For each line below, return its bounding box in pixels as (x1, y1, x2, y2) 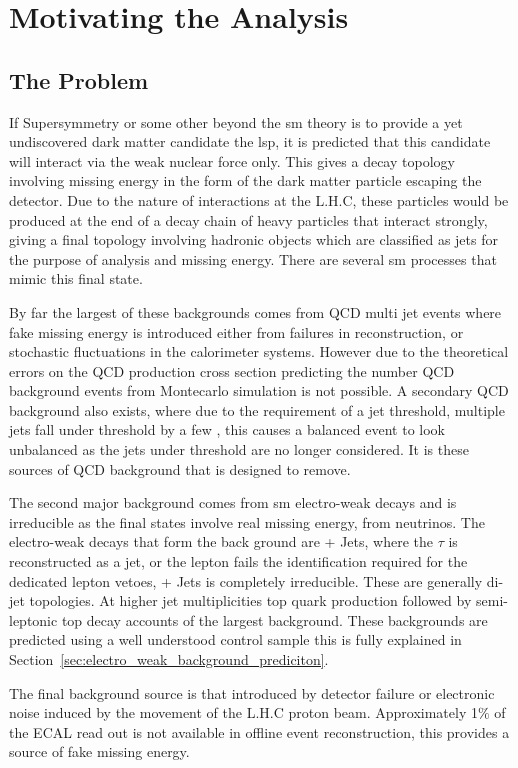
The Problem (9, 64, 149, 95)
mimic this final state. (9, 268, 143, 289)
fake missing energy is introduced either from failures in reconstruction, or (9, 321, 464, 342)
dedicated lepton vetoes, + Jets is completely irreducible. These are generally (9, 570, 483, 591)
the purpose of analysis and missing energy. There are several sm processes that (9, 248, 497, 269)
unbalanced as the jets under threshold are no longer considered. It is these (9, 439, 469, 460)
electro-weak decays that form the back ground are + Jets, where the (9, 531, 433, 552)
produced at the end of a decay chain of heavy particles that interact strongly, (9, 209, 488, 230)
